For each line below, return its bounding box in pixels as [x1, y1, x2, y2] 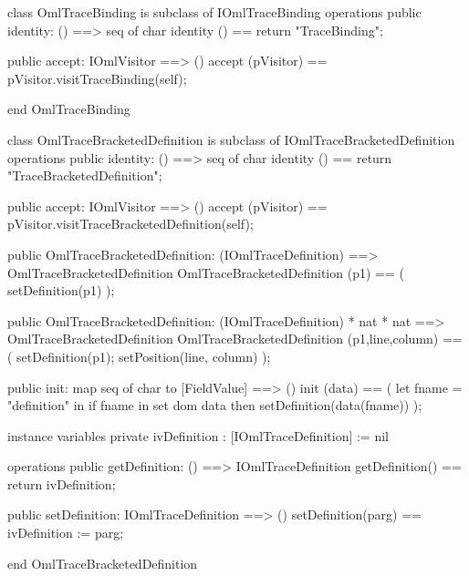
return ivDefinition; [7, 474, 116, 493]
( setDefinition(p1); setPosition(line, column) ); [7, 346, 271, 365]
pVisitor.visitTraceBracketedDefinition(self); [7, 214, 254, 233]
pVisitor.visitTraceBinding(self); [7, 68, 187, 87]
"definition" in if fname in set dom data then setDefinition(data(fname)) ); [7, 396, 422, 415]
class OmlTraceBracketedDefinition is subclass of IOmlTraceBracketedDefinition [7, 129, 455, 149]
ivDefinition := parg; [7, 523, 124, 542]
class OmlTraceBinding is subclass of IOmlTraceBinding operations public [7, 3, 422, 21]
